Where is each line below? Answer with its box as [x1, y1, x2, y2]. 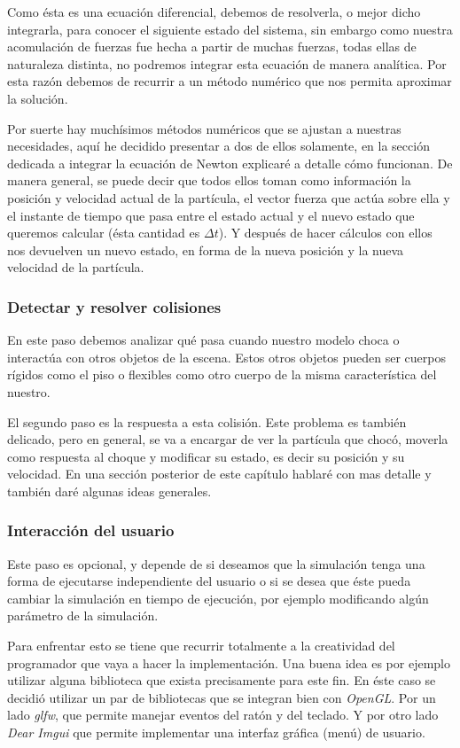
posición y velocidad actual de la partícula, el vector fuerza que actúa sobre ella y [7, 188, 450, 206]
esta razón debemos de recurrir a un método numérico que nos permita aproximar [7, 72, 452, 90]
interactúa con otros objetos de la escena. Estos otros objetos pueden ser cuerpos [7, 347, 446, 366]
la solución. [7, 89, 68, 107]
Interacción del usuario [7, 519, 175, 542]
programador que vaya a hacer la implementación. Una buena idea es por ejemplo [7, 653, 450, 672]
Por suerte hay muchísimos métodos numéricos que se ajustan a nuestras [7, 119, 402, 137]
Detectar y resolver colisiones [7, 295, 222, 317]
